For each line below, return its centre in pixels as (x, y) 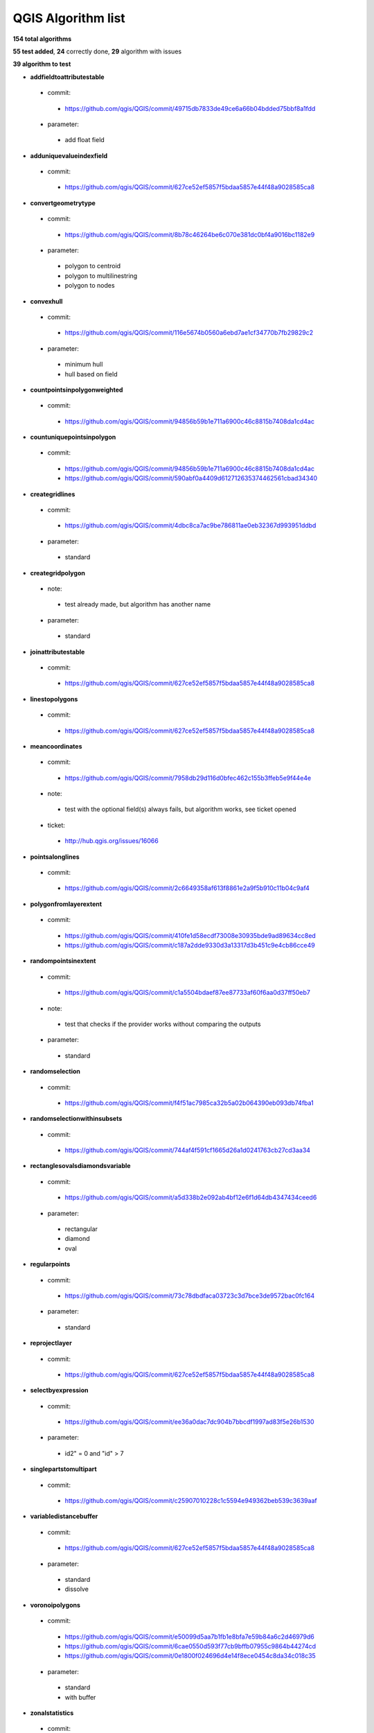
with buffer (80, 1697)
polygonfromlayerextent (66, 904)
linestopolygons (54, 699)
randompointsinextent (63, 961)
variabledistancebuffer (64, 1516)
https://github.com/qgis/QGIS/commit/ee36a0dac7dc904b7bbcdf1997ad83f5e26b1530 (189, 1422)
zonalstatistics (52, 1713)
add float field (85, 140)
